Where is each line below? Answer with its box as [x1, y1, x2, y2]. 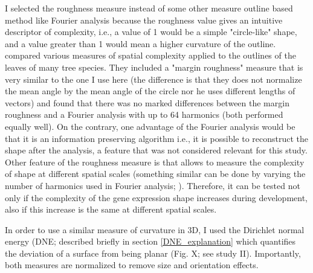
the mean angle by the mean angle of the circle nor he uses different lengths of [5, 85, 295, 97]
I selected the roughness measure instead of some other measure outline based [5, 2, 293, 14]
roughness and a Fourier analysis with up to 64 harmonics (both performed [5, 108, 283, 121]
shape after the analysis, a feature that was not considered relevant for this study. [5, 144, 308, 156]
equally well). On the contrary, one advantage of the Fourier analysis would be [5, 120, 295, 132]
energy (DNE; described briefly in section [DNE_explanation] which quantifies [5, 235, 296, 248]
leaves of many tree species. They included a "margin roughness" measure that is [5, 60, 303, 73]
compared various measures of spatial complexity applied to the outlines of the [5, 49, 296, 62]
